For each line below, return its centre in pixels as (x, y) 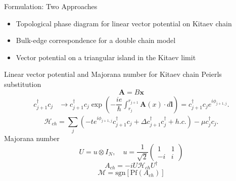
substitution (23, 84)
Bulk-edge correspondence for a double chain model (96, 40)
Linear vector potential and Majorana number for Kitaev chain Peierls (113, 74)
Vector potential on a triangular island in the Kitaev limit (106, 57)
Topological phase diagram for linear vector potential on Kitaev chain (124, 23)
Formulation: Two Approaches (51, 6)
